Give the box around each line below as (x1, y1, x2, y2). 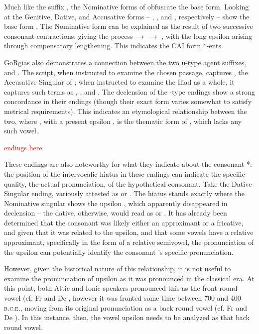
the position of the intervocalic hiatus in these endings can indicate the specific (4, 168, 245, 179)
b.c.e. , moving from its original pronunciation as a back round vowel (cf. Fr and (4, 302, 247, 313)
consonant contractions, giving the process (4, 30, 133, 41)
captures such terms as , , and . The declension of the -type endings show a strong (4, 86, 255, 97)
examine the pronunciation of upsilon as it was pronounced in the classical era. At (4, 273, 255, 283)
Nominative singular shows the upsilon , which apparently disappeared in (4, 198, 228, 208)
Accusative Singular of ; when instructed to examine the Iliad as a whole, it (4, 77, 235, 87)
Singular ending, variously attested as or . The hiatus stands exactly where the (4, 188, 245, 199)
